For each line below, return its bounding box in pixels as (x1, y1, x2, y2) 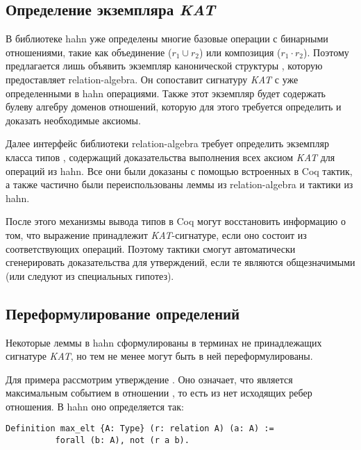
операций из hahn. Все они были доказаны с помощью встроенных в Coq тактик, (6, 163, 353, 178)
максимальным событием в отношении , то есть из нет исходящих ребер (6, 385, 312, 400)
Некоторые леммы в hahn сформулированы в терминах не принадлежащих (6, 335, 322, 349)
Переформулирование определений (6, 302, 240, 324)
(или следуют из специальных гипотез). (6, 268, 174, 283)
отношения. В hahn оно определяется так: (6, 399, 184, 413)
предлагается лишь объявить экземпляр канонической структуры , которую (6, 58, 323, 73)
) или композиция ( (199, 44, 281, 59)
